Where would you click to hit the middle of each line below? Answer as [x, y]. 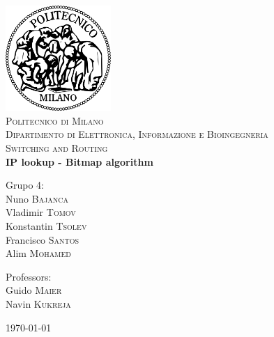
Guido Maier [34, 290]
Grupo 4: [25, 185]
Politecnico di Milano [55, 120]
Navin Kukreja [38, 303]
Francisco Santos [43, 239]
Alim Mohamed [38, 253]
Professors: [29, 276]
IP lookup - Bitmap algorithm [79, 161]
